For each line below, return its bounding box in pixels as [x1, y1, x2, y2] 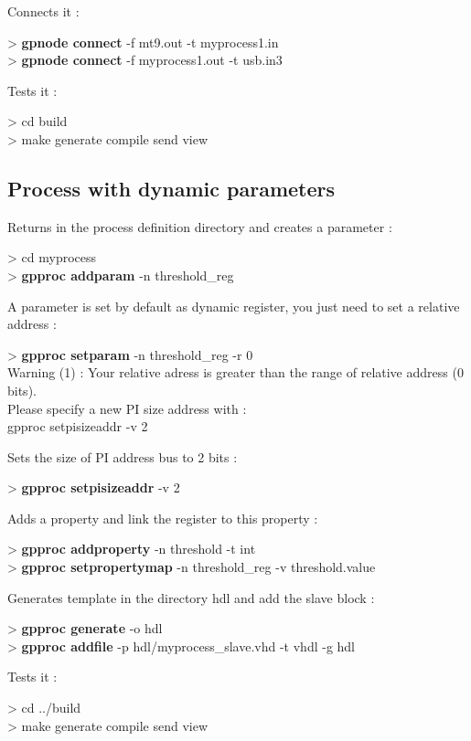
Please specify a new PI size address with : [7, 398, 247, 418]
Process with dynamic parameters [7, 174, 336, 202]
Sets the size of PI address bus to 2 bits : [7, 447, 238, 466]
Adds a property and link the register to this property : [7, 508, 318, 527]
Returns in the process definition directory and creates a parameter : [7, 217, 392, 236]
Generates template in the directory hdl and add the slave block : [7, 588, 375, 607]
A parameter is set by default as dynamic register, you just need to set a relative [7, 296, 460, 315]
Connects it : [7, 2, 80, 20]
